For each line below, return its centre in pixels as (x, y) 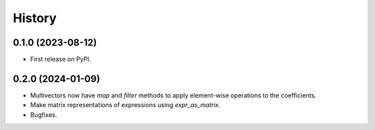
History (35, 18)
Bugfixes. (44, 115)
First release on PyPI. (61, 59)
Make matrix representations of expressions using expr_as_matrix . (125, 105)
